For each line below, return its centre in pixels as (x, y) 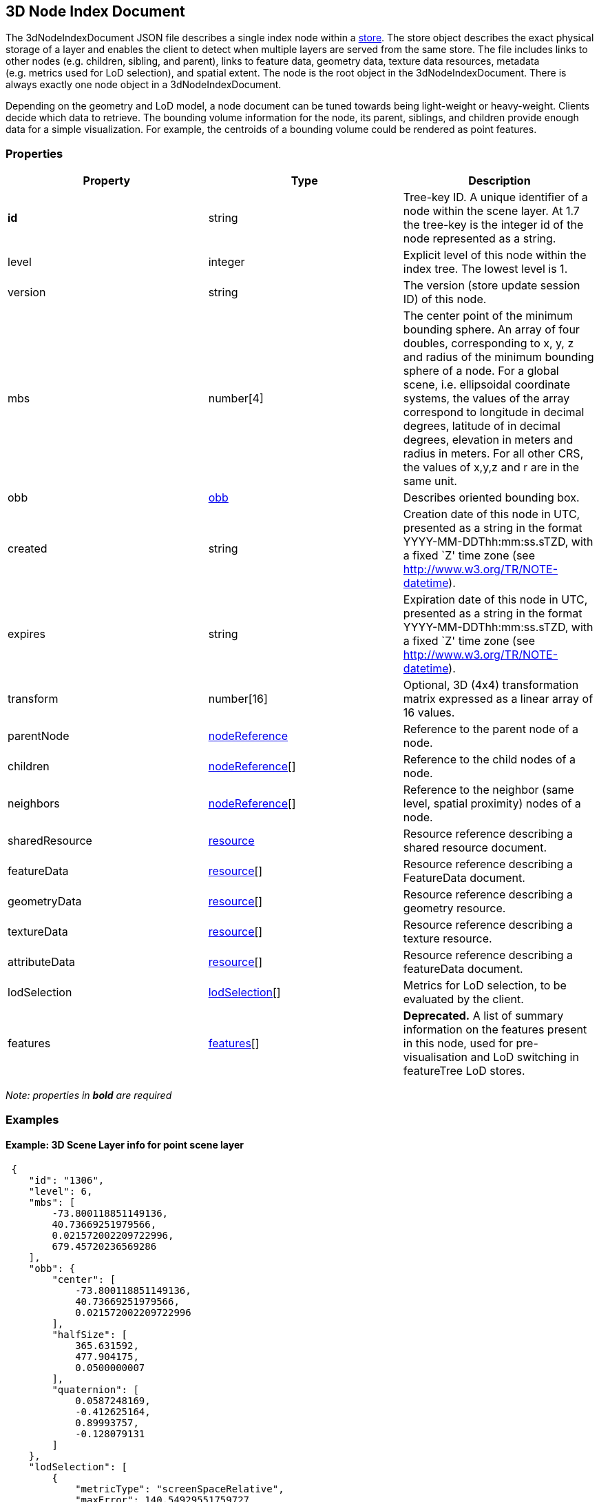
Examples (32, 1119)
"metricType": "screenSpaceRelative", (180, 1489)
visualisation (435, 1057)
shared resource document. (475, 848)
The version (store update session (492, 286)
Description (500, 181)
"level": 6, (61, 1191)
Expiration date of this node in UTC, (495, 600)
